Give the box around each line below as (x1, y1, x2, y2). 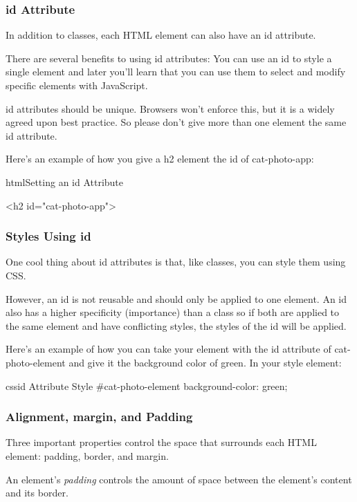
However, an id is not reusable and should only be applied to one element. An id (6, 291, 347, 306)
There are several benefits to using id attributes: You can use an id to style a (6, 50, 332, 65)
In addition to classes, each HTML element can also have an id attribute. (6, 28, 316, 42)
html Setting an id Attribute (6, 174, 124, 189)
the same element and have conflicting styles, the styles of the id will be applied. (6, 318, 347, 333)
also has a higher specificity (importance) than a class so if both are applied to (6, 305, 340, 319)
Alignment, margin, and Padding (6, 408, 193, 425)
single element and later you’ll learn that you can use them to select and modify (6, 64, 346, 79)
